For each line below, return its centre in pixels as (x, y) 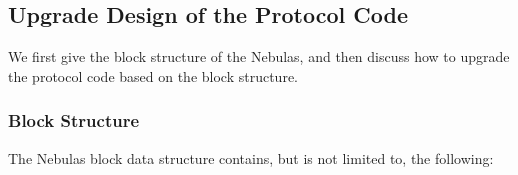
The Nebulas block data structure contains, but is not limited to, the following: (251, 157)
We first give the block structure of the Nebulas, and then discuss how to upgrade (259, 56)
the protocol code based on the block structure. (153, 75)
